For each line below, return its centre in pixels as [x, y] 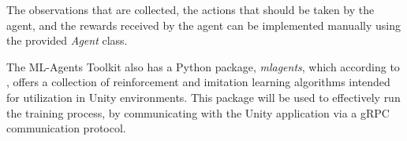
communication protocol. [66, 128]
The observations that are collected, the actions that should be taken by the [190, 9]
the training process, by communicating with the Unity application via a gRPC [198, 112]
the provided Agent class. [67, 40]
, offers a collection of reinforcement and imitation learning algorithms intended [198, 82]
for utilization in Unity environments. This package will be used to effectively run [203, 97]
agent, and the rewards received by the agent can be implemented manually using [203, 25]
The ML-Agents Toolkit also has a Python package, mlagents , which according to [203, 66]
